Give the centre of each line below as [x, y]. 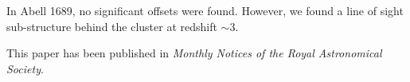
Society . [25, 68]
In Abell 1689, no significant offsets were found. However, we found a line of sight [205, 10]
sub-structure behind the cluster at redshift [112, 26]
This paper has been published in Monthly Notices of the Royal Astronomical [194, 53]
